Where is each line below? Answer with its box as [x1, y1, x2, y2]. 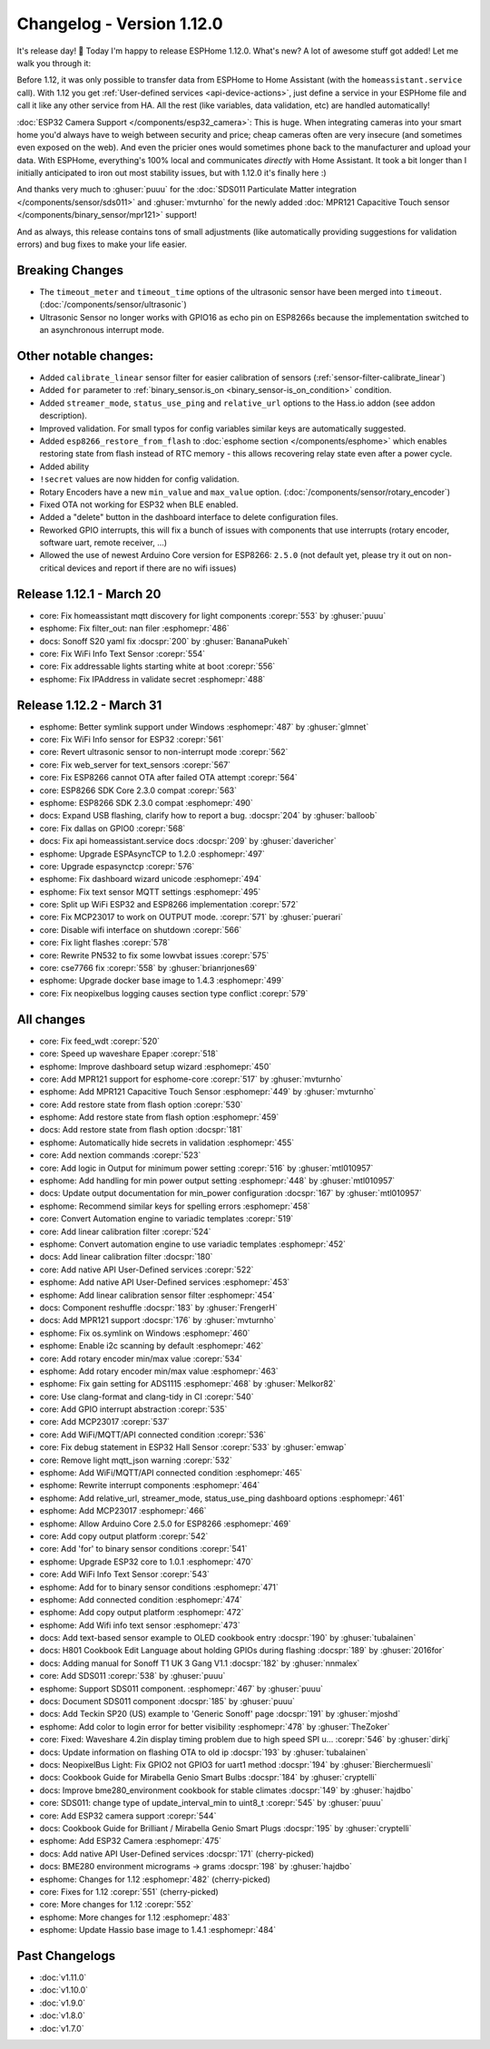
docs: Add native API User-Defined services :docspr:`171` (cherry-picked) [39, 1848, 315, 1859]
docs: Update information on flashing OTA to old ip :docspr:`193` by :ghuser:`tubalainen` [39, 1747, 369, 1758]
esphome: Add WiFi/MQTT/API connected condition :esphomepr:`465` [39, 1467, 303, 1478]
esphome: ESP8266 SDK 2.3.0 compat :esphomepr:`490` [39, 797, 253, 808]
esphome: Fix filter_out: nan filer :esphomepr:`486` [39, 623, 230, 634]
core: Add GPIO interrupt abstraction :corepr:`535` [39, 1404, 228, 1415]
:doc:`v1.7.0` [39, 2023, 85, 2034]
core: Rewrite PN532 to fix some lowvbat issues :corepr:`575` [39, 949, 269, 961]
